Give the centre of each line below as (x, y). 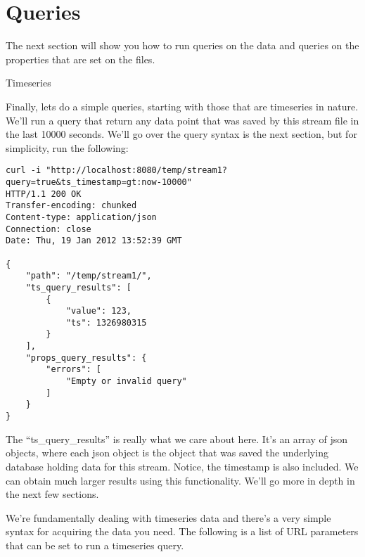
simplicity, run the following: (67, 147)
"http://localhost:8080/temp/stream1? (136, 171)
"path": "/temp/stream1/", (89, 276)
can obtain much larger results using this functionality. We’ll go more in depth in (180, 480)
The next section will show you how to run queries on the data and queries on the (182, 45)
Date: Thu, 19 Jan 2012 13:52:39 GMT (94, 241)
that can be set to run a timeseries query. (95, 545)
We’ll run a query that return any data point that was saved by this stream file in (182, 120)
